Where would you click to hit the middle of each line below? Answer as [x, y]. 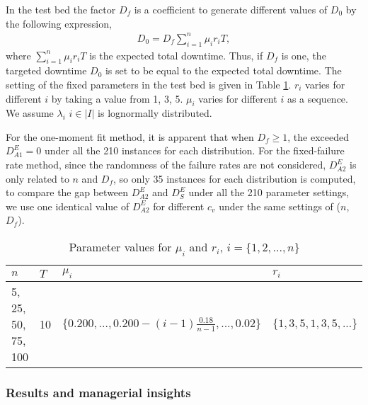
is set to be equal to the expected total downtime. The [223, 70]
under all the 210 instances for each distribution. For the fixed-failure [194, 150]
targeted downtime [46, 70]
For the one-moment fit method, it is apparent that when [130, 136]
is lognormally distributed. [155, 113]
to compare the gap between [67, 192]
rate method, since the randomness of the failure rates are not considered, [166, 165]
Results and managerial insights [98, 393]
